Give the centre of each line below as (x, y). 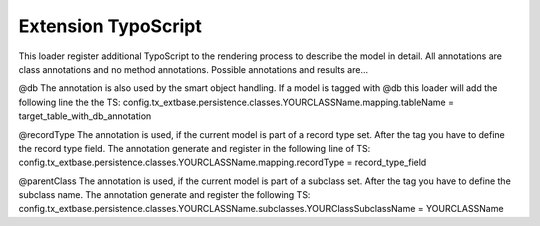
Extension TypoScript (110, 26)
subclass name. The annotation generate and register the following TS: (164, 195)
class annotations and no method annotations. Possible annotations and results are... (193, 69)
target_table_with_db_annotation (85, 116)
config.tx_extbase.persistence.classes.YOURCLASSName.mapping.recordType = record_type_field (222, 162)
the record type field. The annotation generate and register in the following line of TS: (194, 148)
